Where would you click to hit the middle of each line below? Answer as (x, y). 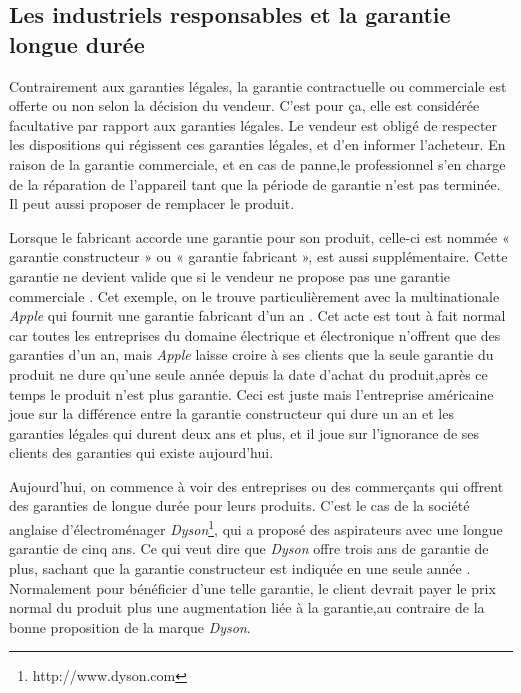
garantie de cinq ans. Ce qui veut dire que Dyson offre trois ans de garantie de (249, 548)
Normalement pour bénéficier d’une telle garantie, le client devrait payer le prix (252, 587)
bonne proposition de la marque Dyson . (130, 626)
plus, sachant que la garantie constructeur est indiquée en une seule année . (240, 567)
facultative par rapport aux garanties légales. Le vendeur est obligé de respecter (253, 124)
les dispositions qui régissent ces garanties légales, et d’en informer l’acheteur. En (257, 144)
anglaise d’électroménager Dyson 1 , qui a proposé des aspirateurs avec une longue (256, 527)
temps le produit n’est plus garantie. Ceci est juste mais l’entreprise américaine (251, 393)
